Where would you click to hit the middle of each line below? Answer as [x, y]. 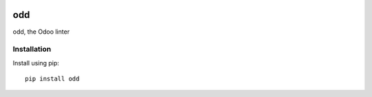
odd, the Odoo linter [41, 32]
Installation [32, 50]
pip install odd [52, 79]
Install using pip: [36, 63]
